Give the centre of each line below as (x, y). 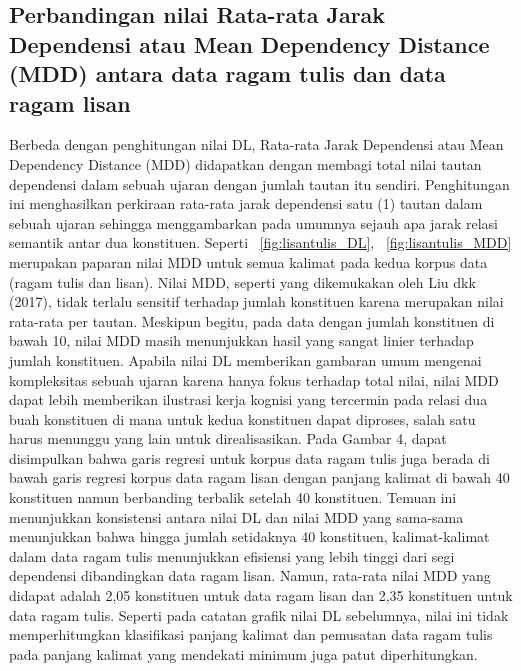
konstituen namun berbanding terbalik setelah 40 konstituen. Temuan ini (233, 497)
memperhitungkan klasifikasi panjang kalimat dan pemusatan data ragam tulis (251, 634)
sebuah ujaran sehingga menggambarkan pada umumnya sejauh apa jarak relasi (253, 222)
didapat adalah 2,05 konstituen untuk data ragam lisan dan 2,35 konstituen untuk (261, 595)
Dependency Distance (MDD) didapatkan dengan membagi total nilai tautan (245, 163)
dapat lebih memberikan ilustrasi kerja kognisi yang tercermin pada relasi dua (248, 399)
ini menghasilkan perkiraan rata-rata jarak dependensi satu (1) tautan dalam (246, 203)
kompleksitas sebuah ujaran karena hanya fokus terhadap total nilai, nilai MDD (254, 379)
